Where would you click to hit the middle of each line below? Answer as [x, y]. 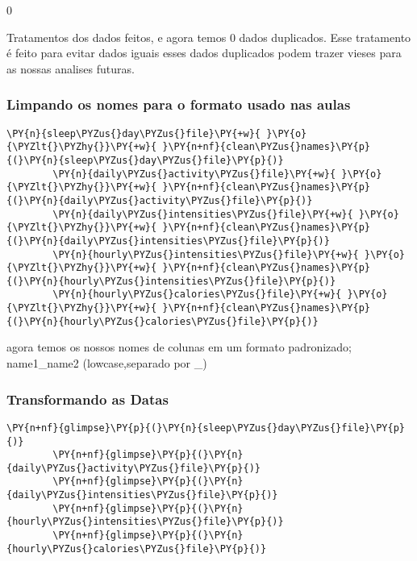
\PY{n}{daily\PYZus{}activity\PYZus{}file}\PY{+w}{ [194, 174]
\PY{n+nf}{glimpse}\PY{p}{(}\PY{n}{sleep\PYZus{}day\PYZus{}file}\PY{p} [206, 428]
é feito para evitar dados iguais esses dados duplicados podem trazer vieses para [204, 53]
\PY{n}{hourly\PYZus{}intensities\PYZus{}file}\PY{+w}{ [206, 254]
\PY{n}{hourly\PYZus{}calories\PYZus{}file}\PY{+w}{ [197, 295]
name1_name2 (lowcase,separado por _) [107, 363]
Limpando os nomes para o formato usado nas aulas [179, 104]
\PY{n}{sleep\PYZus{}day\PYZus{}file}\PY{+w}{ [133, 133]
